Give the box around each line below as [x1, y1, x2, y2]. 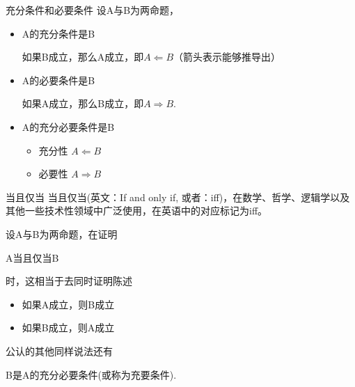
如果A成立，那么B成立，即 [22, 96, 144, 111]
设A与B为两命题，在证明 [6, 226, 118, 241]
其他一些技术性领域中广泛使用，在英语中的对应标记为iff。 [6, 203, 268, 218]
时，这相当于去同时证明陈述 [6, 274, 132, 288]
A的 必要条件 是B [22, 72, 95, 87]
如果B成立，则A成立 [22, 320, 115, 335]
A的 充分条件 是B [22, 26, 95, 40]
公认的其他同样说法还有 [6, 343, 113, 358]
